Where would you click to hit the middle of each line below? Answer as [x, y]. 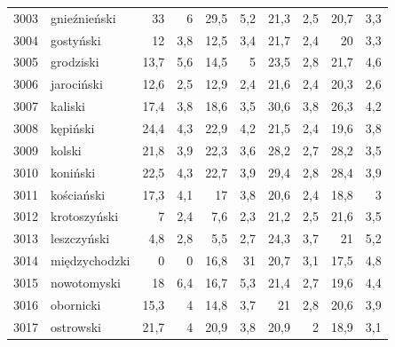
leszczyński [80, 238]
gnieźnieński [83, 17]
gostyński [76, 39]
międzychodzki [91, 260]
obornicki [76, 304]
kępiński [73, 127]
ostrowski [76, 326]
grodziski [75, 62]
